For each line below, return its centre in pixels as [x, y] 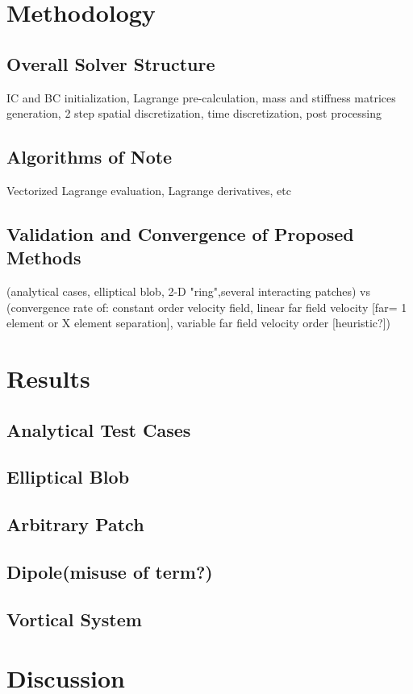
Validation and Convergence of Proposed [180, 233]
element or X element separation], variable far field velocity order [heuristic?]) [199, 323]
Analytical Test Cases [99, 429]
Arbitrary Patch [75, 524]
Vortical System [74, 619]
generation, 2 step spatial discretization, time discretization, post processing [194, 113]
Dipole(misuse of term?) [110, 572]
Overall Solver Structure [111, 63]
